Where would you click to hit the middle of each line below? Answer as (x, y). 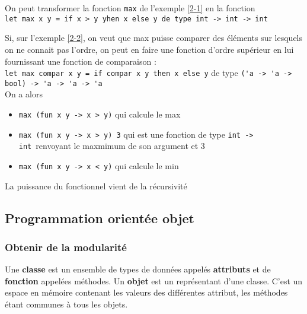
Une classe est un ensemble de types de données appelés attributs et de (138, 269)
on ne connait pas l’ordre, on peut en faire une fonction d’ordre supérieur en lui (149, 49)
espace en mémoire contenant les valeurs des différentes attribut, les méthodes (146, 292)
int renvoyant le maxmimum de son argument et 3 (112, 146)
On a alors (24, 94)
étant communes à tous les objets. (66, 304)
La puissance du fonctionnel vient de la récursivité (96, 185)
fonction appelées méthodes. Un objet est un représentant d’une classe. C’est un (154, 280)
